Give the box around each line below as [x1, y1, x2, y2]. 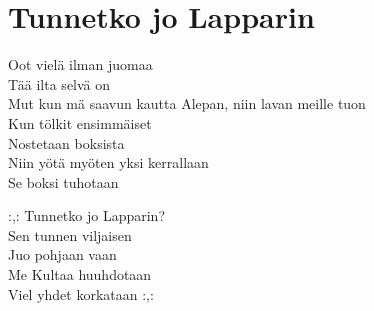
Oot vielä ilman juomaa [8, 54, 153, 75]
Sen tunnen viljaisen [8, 224, 132, 245]
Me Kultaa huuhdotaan [8, 264, 152, 285]
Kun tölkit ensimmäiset [8, 112, 152, 133]
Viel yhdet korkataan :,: [8, 283, 154, 304]
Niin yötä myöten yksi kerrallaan [8, 152, 209, 173]
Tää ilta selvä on [8, 73, 111, 94]
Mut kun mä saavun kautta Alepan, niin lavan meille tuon [8, 93, 366, 114]
